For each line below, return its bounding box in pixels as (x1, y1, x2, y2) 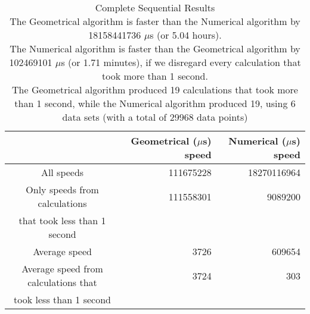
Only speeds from (26, 183, 99, 196)
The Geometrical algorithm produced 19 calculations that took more (12, 83, 298, 96)
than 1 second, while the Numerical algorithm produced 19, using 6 (14, 96, 296, 110)
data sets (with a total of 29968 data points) (62, 110, 248, 124)
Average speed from (21, 262, 103, 275)
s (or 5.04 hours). (150, 28, 222, 42)
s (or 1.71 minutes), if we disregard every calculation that (61, 55, 301, 69)
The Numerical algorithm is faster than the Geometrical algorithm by (10, 42, 300, 55)
